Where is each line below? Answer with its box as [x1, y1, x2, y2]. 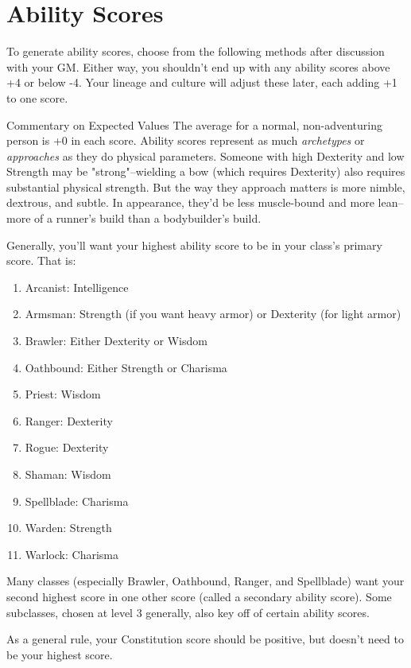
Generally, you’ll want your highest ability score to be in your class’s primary [6, 236, 382, 253]
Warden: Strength [25, 519, 112, 536]
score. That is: [6, 252, 76, 269]
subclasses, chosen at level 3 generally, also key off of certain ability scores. [6, 604, 370, 620]
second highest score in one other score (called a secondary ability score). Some [6, 588, 392, 604]
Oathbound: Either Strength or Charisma [25, 359, 227, 375]
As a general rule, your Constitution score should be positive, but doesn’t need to [6, 631, 404, 647]
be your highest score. [6, 646, 113, 662]
